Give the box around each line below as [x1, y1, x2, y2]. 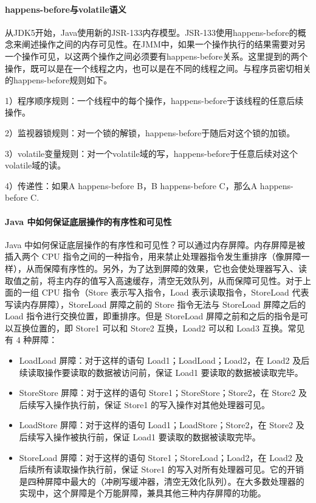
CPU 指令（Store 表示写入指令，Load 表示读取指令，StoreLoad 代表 [41, 286, 309, 299]
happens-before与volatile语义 [5, 2, 126, 15]
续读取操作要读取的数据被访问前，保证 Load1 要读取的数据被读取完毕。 [19, 366, 303, 378]
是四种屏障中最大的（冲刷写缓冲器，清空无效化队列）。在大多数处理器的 [19, 474, 304, 487]
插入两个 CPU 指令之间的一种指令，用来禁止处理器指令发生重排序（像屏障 [5, 250, 301, 263]
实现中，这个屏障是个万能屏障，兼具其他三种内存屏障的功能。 [19, 487, 266, 499]
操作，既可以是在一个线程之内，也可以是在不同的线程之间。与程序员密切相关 [5, 61, 311, 74]
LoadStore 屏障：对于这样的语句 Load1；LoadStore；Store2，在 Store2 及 [19, 418, 304, 431]
